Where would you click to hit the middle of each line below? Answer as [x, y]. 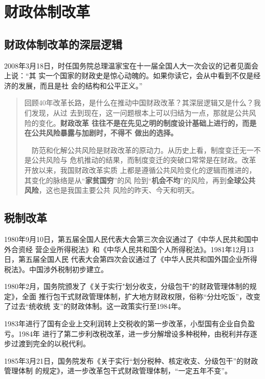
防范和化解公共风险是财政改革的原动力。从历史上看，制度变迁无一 [142, 150]
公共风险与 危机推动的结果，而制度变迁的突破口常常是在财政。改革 [144, 160]
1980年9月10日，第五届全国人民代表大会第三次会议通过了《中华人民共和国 [128, 239]
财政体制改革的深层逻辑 [63, 44]
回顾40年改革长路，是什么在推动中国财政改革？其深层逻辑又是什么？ [139, 103]
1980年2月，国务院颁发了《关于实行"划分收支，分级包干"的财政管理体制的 [127, 286]
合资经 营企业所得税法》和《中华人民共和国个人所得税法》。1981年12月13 [132, 249]
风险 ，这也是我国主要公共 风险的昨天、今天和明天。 [112, 190]
